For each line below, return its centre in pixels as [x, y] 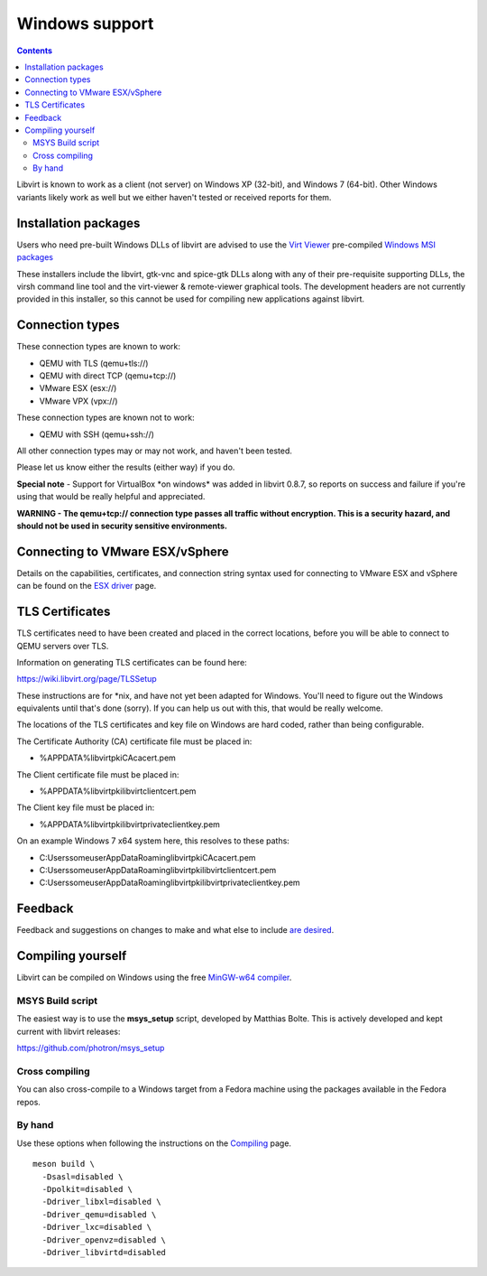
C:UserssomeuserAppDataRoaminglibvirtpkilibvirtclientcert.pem [158, 870]
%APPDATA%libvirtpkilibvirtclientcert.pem [118, 791]
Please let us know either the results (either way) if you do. [126, 467]
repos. [28, 1102]
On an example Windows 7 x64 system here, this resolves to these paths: [153, 841]
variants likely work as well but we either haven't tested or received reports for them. [174, 197]
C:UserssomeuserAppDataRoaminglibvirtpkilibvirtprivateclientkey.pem [170, 883]
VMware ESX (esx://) [78, 388]
